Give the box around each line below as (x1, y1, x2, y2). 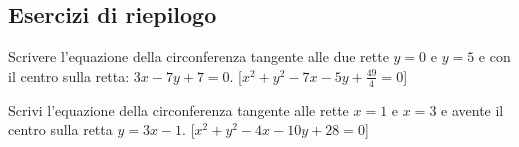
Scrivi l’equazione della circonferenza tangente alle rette (8, 99, 349, 120)
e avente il (441, 99, 504, 120)
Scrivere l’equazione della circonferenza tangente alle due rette (8, 46, 389, 67)
